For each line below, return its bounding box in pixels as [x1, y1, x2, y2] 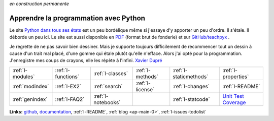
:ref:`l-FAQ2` [55, 96, 85, 103]
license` [135, 86, 155, 93]
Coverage [222, 99, 246, 106]
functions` [55, 73, 80, 80]
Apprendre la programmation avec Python [9, 14, 146, 22]
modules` [12, 73, 35, 80]
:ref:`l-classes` [93, 70, 128, 77]
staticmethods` [173, 73, 209, 80]
